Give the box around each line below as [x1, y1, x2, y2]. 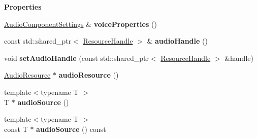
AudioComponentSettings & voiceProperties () [4, 18, 157, 29]
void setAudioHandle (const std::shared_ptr [4, 52, 149, 63]
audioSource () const [36, 123, 106, 134]
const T [4, 123, 28, 134]
